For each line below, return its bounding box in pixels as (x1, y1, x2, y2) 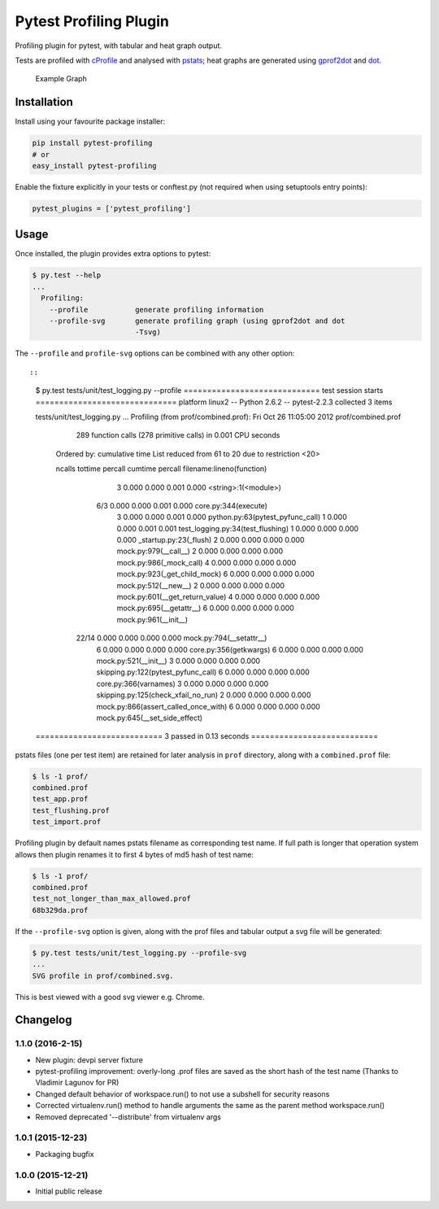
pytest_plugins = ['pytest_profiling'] (32, 203, 191, 213)
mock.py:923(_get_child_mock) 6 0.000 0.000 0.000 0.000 (116, 570, 315, 579)
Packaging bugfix (35, 1149, 94, 1159)
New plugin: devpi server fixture (35, 1054, 144, 1065)
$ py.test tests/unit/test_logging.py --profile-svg (32, 948, 247, 958)
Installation (15, 95, 73, 109)
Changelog (15, 1013, 72, 1027)
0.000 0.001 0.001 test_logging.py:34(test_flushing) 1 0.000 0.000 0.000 (116, 523, 359, 533)
